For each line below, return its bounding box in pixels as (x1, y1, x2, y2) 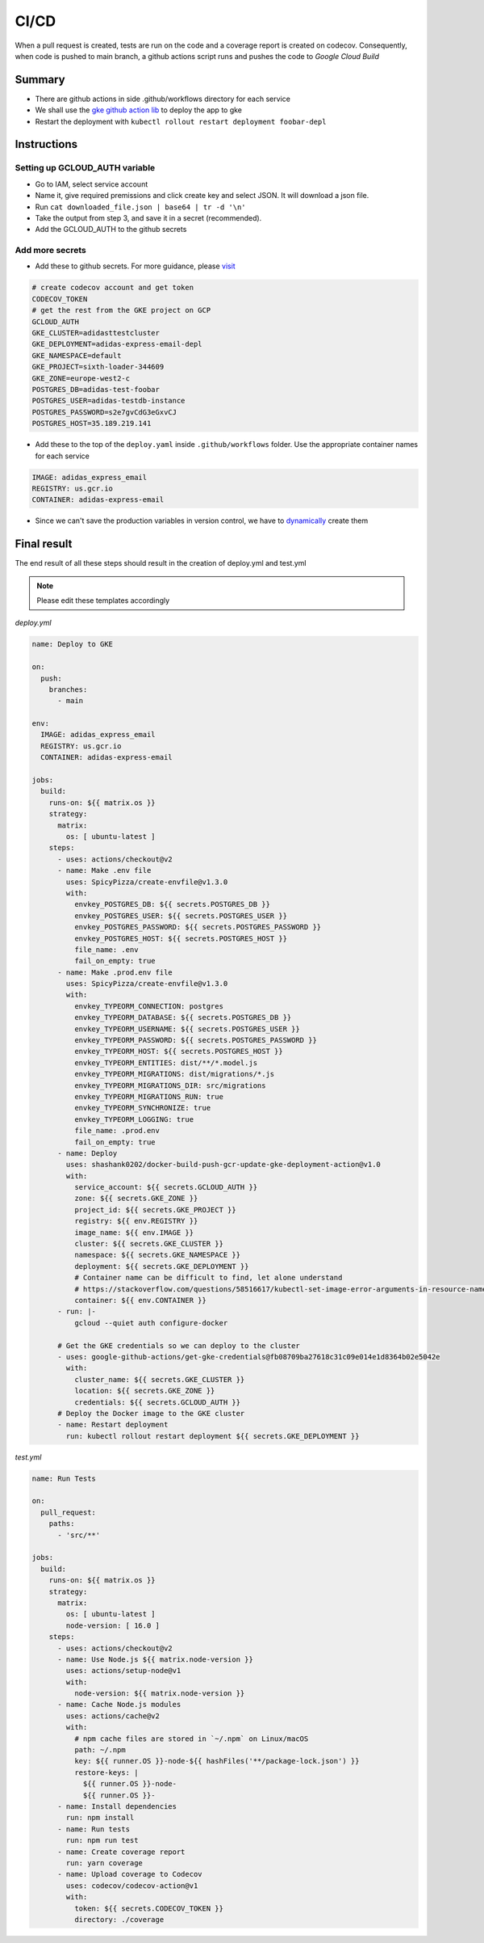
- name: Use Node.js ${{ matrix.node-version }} (57, 1654, 253, 1664)
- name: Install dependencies (57, 1802, 177, 1810)
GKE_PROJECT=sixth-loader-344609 (31, 362, 165, 372)
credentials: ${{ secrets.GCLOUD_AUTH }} (73, 1397, 241, 1406)
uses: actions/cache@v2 (65, 1711, 161, 1721)
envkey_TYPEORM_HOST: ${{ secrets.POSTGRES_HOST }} (73, 1047, 283, 1056)
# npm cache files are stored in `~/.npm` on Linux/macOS (73, 1734, 309, 1743)
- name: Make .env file (57, 866, 152, 875)
